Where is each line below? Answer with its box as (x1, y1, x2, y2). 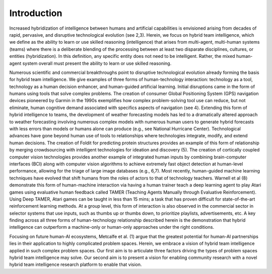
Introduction (9, 8, 62, 19)
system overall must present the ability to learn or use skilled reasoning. (22, 60, 172, 66)
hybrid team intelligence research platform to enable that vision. (9, 261, 142, 267)
